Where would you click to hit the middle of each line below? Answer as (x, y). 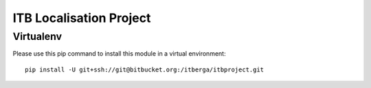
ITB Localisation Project (82, 18)
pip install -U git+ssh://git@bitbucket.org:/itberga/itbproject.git (145, 69)
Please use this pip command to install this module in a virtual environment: (119, 54)
